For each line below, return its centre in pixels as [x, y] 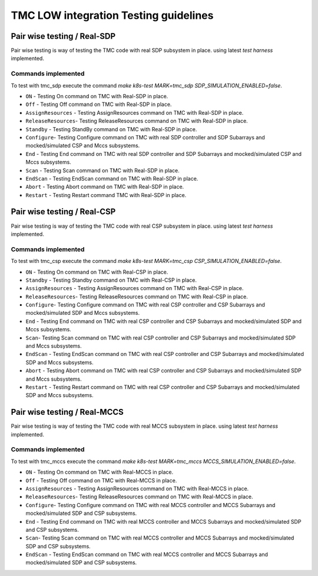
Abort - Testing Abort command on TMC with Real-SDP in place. [105, 187]
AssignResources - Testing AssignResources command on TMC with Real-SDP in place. [135, 112]
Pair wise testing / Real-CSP [63, 212]
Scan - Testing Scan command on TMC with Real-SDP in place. [102, 170]
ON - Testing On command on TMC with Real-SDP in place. [97, 96]
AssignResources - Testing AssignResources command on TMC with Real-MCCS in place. [137, 488]
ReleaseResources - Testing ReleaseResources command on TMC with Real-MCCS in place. [139, 497]
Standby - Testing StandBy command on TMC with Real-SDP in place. [111, 129]
